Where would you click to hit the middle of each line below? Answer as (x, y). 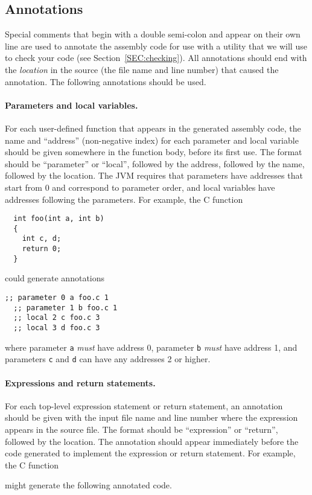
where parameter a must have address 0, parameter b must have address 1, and (151, 347)
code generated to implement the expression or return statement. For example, (150, 453)
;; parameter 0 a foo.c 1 (57, 298)
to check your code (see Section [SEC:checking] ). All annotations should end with (156, 58)
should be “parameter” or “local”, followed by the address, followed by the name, (155, 163)
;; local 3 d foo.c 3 (57, 327)
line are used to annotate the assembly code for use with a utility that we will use (156, 46)
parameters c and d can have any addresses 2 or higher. (108, 359)
